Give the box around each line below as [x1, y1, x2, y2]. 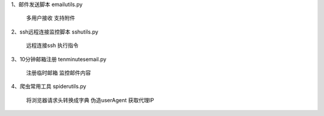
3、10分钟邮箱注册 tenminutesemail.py [11, 55, 107, 63]
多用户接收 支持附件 [26, 14, 75, 22]
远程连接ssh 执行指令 [26, 42, 79, 49]
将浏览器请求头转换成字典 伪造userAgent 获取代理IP [26, 96, 154, 103]
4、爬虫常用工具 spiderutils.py [11, 83, 86, 90]
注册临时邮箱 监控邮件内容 [26, 69, 91, 76]
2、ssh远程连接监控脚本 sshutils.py [11, 28, 98, 35]
